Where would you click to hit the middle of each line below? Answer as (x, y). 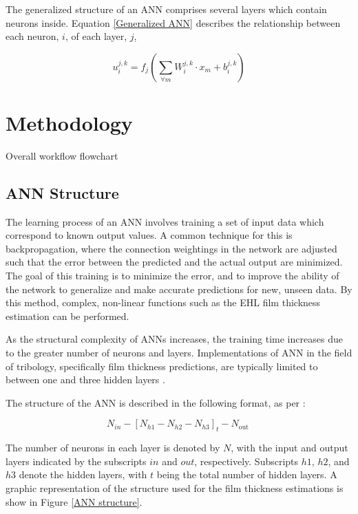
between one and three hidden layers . (85, 379)
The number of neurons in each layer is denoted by (113, 448)
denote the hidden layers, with (83, 474)
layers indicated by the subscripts (76, 461)
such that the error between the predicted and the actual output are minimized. (174, 262)
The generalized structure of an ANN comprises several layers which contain (166, 9)
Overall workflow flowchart (62, 155)
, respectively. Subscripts (246, 461)
